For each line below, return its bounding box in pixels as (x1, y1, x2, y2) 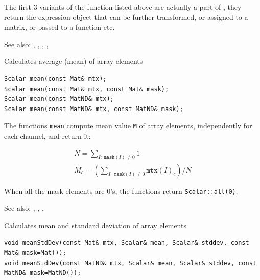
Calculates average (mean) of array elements (4, 56, 143, 67)
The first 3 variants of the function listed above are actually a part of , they (4, 2, 242, 12)
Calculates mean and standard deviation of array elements (4, 220, 186, 230)
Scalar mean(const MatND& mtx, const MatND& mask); (4, 105, 183, 113)
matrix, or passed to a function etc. (4, 21, 115, 32)
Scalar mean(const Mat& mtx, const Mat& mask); (4, 85, 169, 93)
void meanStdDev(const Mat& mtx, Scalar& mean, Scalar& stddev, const (4, 239, 249, 247)
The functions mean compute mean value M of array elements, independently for (4, 120, 252, 131)
